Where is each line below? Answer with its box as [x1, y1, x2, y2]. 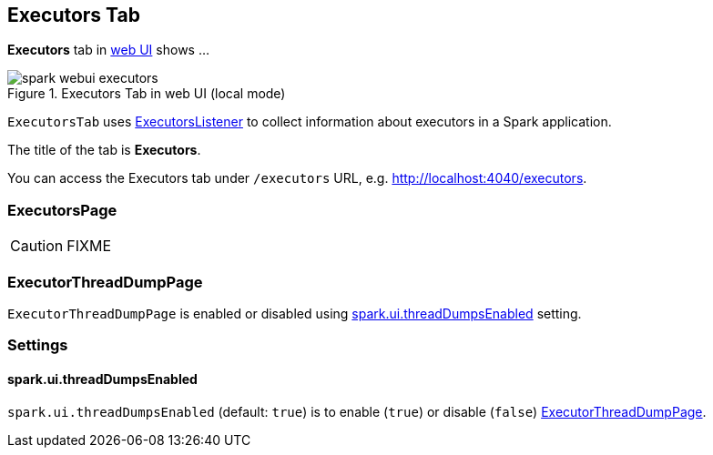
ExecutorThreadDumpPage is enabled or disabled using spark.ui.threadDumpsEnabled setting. [7, 305, 582, 321]
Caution [10, 237, 64, 256]
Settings [7, 336, 68, 355]
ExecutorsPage [7, 200, 117, 219]
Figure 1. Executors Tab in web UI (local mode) [7, 86, 286, 102]
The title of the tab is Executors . [7, 142, 201, 158]
